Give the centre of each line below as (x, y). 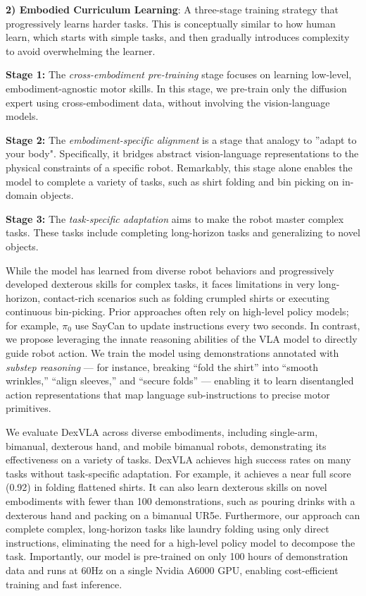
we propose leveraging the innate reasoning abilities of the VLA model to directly (182, 339)
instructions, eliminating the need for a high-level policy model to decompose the (181, 542)
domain (22, 195)
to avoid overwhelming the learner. (81, 50)
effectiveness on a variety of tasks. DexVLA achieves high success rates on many (178, 460)
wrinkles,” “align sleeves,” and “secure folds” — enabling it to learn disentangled (180, 381)
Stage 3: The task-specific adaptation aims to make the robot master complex (175, 218)
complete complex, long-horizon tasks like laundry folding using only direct (168, 529)
